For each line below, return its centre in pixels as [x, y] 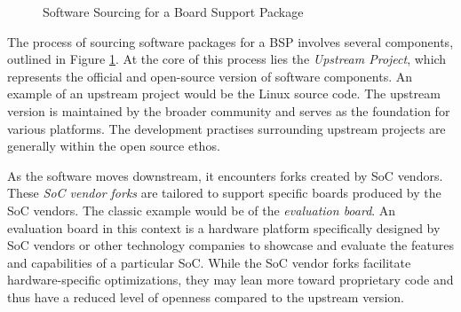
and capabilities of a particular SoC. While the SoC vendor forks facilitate [209, 262]
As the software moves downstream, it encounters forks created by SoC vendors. [225, 175]
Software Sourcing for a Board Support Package [173, 12]
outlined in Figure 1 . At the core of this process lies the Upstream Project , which [227, 59]
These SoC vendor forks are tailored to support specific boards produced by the [224, 193]
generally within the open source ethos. [114, 146]
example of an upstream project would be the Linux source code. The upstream [224, 94]
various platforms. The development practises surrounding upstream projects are [227, 128]
